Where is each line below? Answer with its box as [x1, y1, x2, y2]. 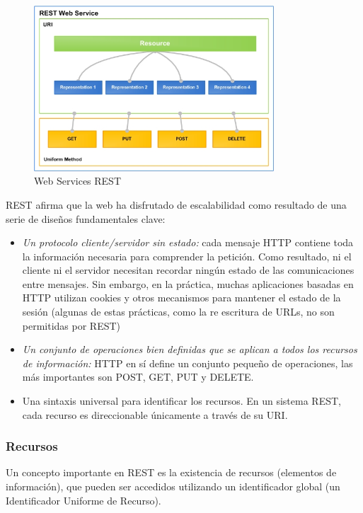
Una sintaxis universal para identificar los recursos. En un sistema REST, [22, 393, 341, 408]
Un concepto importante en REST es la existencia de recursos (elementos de [6, 465, 337, 480]
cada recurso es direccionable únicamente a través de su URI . [22, 407, 288, 422]
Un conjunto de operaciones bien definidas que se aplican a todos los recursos [22, 342, 357, 357]
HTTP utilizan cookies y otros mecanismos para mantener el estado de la [22, 290, 341, 305]
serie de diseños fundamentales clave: [6, 211, 166, 226]
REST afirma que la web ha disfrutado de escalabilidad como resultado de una [6, 197, 347, 212]
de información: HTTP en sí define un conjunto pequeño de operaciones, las [22, 355, 353, 370]
